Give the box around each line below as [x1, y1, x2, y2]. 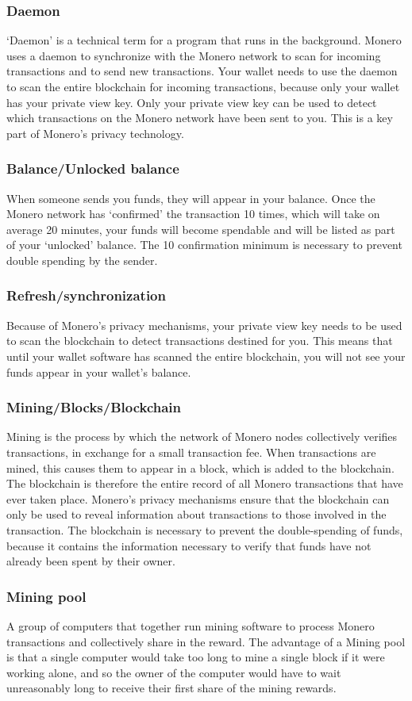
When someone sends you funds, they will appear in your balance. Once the [6, 190, 375, 206]
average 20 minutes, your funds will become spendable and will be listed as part [6, 220, 395, 237]
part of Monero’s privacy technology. [6, 124, 184, 141]
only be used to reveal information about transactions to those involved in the [6, 506, 387, 523]
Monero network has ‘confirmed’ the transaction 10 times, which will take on [6, 205, 380, 222]
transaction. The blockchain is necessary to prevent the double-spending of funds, [6, 521, 403, 538]
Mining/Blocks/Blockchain [6, 397, 182, 417]
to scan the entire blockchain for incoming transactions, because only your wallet [6, 79, 400, 94]
